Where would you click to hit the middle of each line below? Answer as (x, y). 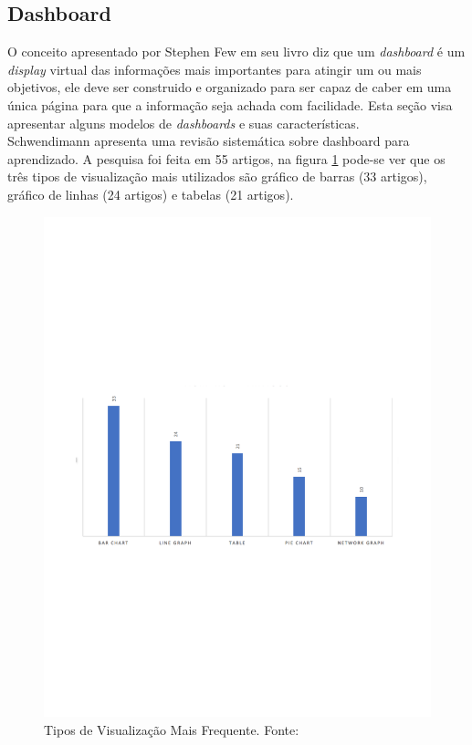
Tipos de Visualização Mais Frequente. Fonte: (172, 730)
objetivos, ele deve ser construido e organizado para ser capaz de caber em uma (230, 87)
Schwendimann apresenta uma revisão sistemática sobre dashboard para (209, 141)
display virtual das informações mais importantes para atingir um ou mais (215, 69)
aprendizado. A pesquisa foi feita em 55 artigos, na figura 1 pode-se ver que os (226, 158)
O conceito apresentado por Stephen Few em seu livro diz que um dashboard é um (236, 52)
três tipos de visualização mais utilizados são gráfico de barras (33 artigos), (217, 176)
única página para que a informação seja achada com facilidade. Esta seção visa (230, 104)
